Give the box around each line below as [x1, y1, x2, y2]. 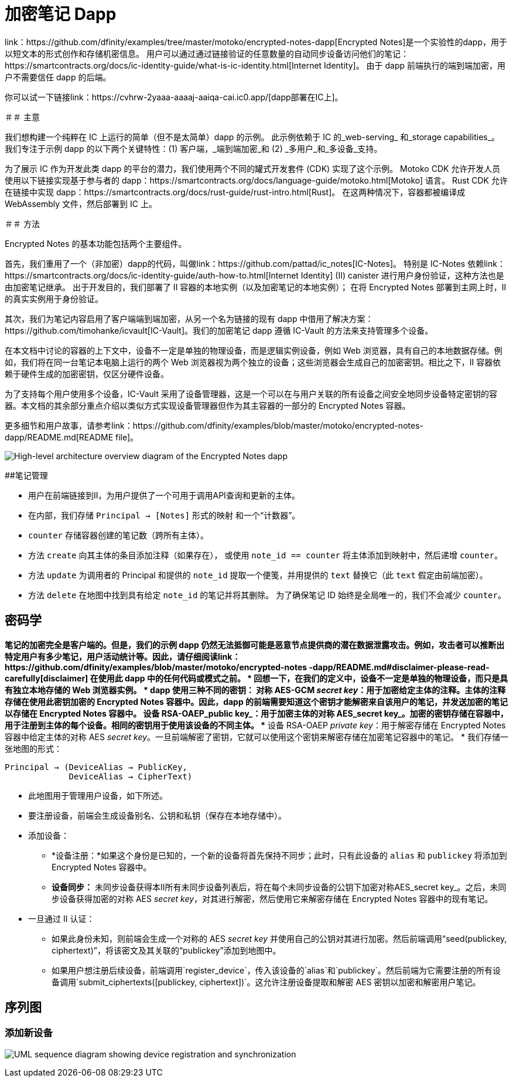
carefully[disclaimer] [5, 673, 88, 683]
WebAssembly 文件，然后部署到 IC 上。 [5, 198, 157, 209]
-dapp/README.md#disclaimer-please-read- [309, 662, 490, 672]
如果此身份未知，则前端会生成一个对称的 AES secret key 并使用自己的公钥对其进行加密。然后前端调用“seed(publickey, [52, 933, 507, 944]
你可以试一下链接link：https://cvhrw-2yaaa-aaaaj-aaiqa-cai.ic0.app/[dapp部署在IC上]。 [5, 91, 343, 102]
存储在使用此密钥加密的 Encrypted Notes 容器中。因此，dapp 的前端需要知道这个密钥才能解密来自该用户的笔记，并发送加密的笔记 [5, 696, 508, 707]
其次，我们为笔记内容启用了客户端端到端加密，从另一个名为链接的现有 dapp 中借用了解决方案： [5, 313, 374, 324]
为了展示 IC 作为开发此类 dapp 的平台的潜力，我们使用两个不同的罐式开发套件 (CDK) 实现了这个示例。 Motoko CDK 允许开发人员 [5, 163, 501, 174]
